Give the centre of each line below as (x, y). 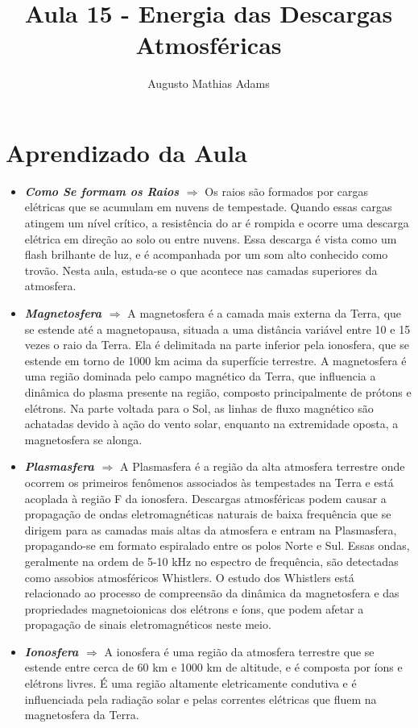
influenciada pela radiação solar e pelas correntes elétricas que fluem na (201, 699)
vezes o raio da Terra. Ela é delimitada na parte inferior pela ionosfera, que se (217, 345)
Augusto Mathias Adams (209, 83)
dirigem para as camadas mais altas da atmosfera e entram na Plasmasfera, (211, 529)
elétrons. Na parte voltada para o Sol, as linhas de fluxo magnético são (199, 408)
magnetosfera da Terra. (82, 715)
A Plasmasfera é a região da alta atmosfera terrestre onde (263, 466)
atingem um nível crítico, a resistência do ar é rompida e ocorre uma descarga (217, 223)
